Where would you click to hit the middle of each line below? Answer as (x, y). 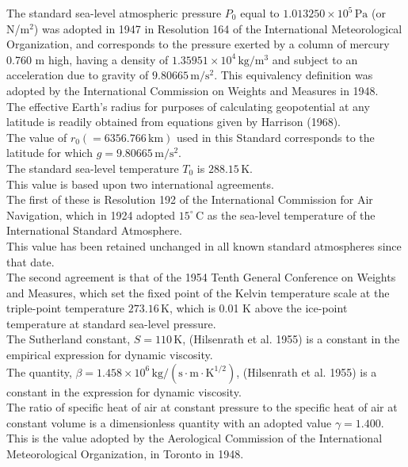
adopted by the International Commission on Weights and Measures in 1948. (193, 90)
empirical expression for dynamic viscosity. (110, 355)
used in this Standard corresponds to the (276, 137)
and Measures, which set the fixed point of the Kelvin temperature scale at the (198, 292)
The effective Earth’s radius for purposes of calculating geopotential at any (188, 106)
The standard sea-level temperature (93, 168)
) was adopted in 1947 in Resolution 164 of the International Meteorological (218, 28)
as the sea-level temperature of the (291, 214)
